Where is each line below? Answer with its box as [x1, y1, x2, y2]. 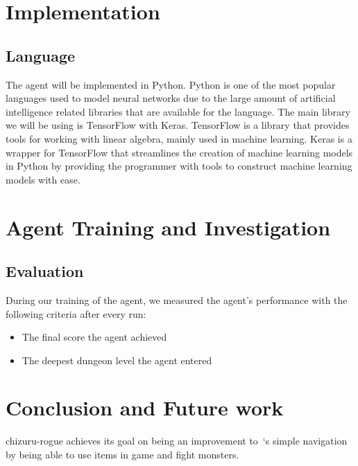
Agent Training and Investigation [6, 213, 331, 241]
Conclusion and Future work [6, 393, 284, 422]
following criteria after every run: [6, 306, 146, 321]
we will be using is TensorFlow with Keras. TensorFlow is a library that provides [6, 118, 350, 132]
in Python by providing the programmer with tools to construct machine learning [6, 159, 352, 173]
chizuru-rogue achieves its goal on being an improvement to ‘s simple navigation [6, 433, 348, 448]
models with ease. [6, 172, 80, 186]
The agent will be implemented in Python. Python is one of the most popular [6, 77, 336, 91]
